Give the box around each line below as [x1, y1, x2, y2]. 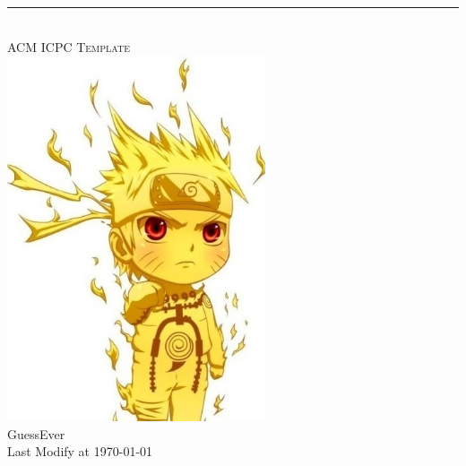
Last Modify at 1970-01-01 [7, 442, 153, 461]
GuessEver [7, 424, 65, 443]
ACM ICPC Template [7, 37, 131, 56]
